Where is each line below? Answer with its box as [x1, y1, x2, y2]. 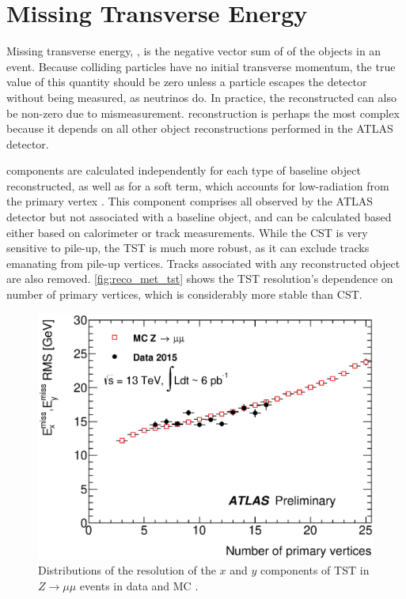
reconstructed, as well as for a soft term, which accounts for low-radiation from [6, 177, 389, 194]
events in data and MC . [79, 577, 199, 593]
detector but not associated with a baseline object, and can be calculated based [6, 209, 392, 225]
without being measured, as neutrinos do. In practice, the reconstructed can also [6, 89, 397, 105]
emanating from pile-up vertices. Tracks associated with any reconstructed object [6, 254, 400, 271]
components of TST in [260, 562, 370, 578]
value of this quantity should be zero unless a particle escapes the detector [6, 73, 367, 90]
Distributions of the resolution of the [38, 562, 216, 578]
